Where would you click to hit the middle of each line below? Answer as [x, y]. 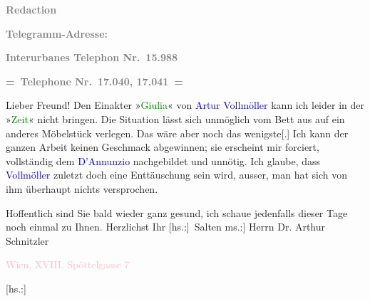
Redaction [31, 9]
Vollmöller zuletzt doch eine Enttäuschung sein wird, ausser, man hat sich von [177, 175]
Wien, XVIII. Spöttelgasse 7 [68, 264]
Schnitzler [27, 240]
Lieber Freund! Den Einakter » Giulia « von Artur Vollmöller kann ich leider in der [185, 105]
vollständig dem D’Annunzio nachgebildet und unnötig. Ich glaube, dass [163, 160]
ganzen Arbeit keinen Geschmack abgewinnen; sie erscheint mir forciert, [163, 147]
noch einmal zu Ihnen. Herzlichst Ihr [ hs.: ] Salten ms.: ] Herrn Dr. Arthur [166, 227]
